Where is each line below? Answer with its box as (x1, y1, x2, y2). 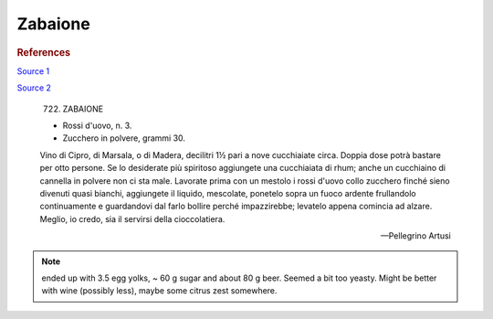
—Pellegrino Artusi (380, 230, 451, 241)
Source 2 (16, 82, 52, 93)
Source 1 (16, 65, 50, 77)
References (16, 46, 71, 58)
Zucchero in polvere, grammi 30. (62, 133, 186, 144)
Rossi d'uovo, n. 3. (62, 120, 132, 131)
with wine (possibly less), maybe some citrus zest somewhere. (41, 285, 278, 296)
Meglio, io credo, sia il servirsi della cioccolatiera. (39, 213, 226, 224)
